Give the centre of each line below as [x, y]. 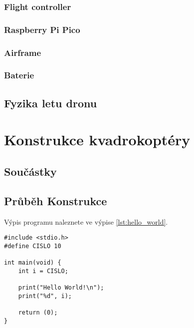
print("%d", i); [45, 296]
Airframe [23, 52]
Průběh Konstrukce [56, 200]
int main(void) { [33, 263]
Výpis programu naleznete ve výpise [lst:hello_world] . [86, 221]
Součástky [30, 171]
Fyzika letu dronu [51, 103]
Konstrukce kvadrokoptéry [97, 140]
